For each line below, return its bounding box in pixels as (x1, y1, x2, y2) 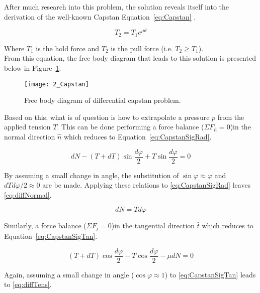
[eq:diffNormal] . (4, 189, 52, 200)
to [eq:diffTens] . (4, 279, 52, 289)
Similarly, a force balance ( (4, 220, 86, 231)
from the (217, 111, 244, 122)
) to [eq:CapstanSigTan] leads (164, 269, 256, 279)
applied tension (4, 121, 51, 132)
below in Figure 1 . (4, 62, 61, 73)
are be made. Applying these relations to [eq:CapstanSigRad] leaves (42, 180, 251, 190)
